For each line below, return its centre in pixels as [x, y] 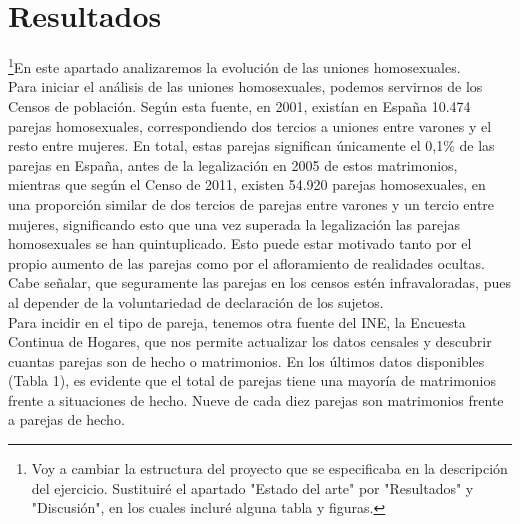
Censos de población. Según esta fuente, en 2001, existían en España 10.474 [239, 105]
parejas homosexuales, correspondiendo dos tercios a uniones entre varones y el [250, 125]
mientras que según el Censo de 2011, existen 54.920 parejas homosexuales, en [247, 184]
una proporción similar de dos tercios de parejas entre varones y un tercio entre [251, 203]
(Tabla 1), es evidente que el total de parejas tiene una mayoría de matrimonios [252, 380]
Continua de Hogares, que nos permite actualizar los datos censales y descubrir [250, 341]
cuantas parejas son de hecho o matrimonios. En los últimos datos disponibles [246, 360]
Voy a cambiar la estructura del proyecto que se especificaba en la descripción [269, 468]
